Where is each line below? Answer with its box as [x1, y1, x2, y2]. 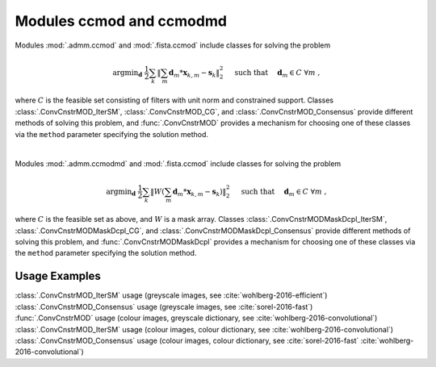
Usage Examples [15, 269, 101, 283]
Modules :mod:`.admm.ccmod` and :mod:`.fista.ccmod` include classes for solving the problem [15, 40, 331, 50]
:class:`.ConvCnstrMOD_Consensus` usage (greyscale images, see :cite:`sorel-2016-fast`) [15, 302, 313, 311]
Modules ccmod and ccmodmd [15, 12, 228, 30]
